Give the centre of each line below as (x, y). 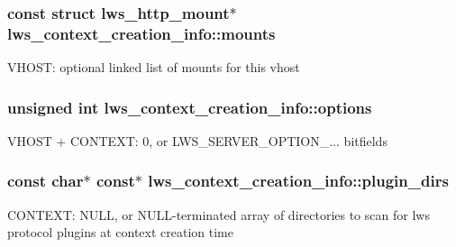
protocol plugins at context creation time (120, 232)
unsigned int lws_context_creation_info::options (190, 107)
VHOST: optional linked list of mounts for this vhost (154, 67)
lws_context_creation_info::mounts (141, 33)
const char (46, 181)
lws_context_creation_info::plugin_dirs (298, 181)
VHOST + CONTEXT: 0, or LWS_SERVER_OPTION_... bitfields (197, 140)
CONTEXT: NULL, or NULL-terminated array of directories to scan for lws (219, 214)
